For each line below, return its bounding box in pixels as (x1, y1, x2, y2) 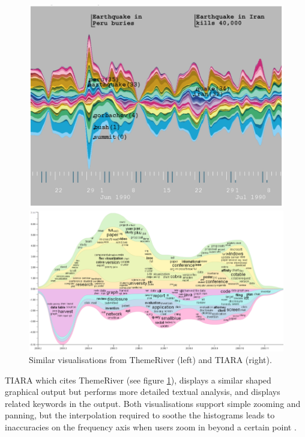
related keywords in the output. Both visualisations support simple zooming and (5, 397, 301, 409)
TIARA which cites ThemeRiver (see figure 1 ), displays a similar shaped (5, 373, 271, 386)
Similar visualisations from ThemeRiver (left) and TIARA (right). (29, 353, 272, 366)
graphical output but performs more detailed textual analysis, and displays (5, 385, 280, 398)
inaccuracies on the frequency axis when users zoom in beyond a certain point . (5, 421, 297, 433)
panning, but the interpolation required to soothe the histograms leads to (5, 409, 275, 421)
